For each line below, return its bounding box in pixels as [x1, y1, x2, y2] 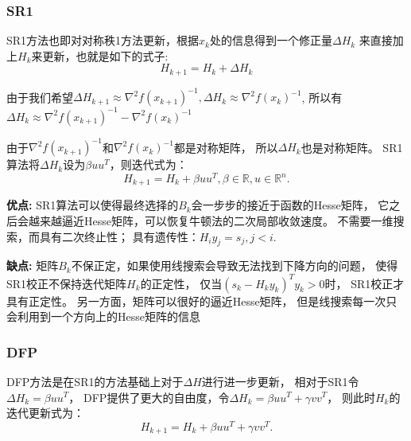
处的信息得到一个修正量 [210, 32, 332, 49]
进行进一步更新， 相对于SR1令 [201, 373, 359, 389]
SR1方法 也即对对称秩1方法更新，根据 [6, 32, 200, 49]
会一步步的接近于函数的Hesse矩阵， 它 [191, 197, 390, 213]
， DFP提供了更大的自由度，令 [68, 388, 230, 405]
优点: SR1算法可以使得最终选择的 [6, 197, 179, 213]
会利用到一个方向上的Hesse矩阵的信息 [6, 308, 200, 325]
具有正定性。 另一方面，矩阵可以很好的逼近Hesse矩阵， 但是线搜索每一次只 [6, 292, 397, 309]
